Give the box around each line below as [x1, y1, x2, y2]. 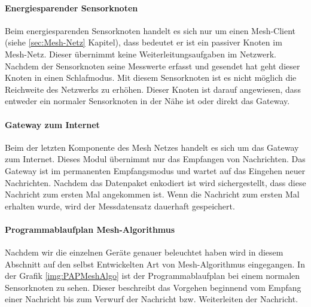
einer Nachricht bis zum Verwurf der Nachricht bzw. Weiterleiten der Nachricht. [5, 293, 298, 305]
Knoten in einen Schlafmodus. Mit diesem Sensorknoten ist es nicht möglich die [5, 71, 297, 84]
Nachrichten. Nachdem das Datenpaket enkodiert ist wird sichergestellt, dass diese [5, 176, 306, 189]
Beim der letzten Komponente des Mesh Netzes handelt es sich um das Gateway [5, 141, 299, 153]
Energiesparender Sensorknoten [5, 1, 138, 14]
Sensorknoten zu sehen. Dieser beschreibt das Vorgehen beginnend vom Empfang [5, 281, 301, 293]
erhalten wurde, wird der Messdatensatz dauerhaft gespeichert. [5, 199, 235, 212]
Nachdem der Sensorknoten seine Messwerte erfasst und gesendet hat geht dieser [5, 59, 300, 72]
